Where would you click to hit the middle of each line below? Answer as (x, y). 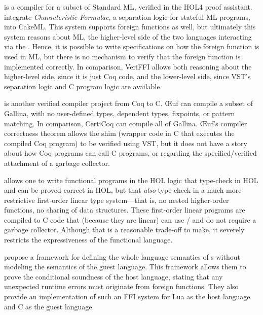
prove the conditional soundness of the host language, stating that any (114, 276)
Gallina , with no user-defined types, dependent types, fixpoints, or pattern (120, 113)
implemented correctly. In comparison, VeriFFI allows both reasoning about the (128, 66)
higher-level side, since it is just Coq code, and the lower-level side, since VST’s (127, 76)
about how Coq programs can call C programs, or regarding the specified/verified (130, 153)
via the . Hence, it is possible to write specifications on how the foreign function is (132, 46)
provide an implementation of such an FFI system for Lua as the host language (127, 296)
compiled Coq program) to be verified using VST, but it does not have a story (126, 143)
